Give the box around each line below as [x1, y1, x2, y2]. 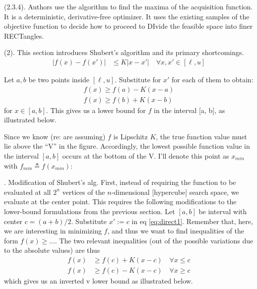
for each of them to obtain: [172, 74, 254, 84]
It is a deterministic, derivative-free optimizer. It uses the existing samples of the [4, 11, 250, 21]
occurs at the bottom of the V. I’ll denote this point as [62, 151, 229, 161]
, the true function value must [156, 131, 247, 141]
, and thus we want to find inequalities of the [107, 226, 244, 236]
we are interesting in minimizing [4, 226, 102, 236]
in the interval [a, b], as [154, 105, 225, 115]
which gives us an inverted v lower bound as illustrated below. [4, 276, 193, 286]
